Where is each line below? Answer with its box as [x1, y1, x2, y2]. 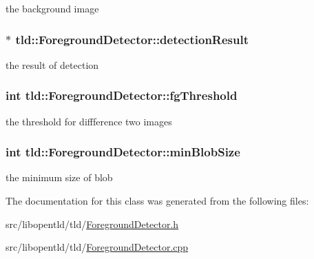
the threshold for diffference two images [6, 114, 172, 128]
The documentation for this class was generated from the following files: [6, 194, 309, 208]
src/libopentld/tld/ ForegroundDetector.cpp [6, 240, 189, 254]
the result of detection [6, 57, 99, 72]
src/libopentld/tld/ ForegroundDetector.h [6, 216, 179, 231]
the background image [6, 1, 99, 15]
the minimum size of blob [6, 170, 113, 185]
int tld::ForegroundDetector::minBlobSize [6, 143, 240, 160]
